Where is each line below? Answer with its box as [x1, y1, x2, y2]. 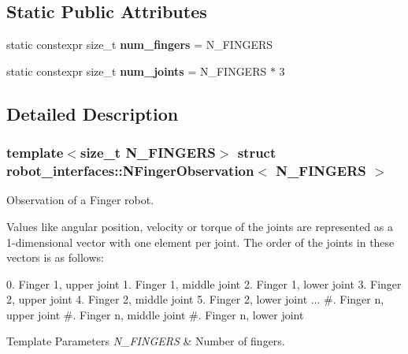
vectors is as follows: [6, 249, 104, 266]
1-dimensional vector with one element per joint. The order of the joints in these [6, 233, 395, 250]
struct [237, 143, 276, 162]
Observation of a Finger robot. [6, 192, 154, 208]
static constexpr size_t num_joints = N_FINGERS [6, 62, 267, 79]
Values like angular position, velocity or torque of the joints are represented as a [6, 218, 394, 234]
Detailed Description [6, 101, 179, 125]
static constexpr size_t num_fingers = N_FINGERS [6, 36, 273, 53]
